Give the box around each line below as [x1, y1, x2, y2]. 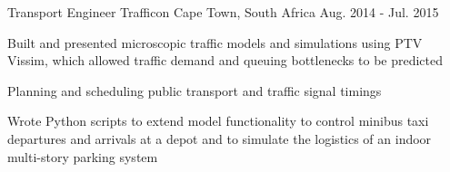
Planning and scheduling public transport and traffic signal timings [7, 81, 382, 100]
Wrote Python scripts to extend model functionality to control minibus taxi [7, 111, 429, 130]
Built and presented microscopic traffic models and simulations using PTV [7, 33, 423, 52]
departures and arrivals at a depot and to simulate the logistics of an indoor [7, 129, 432, 148]
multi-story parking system [7, 147, 158, 166]
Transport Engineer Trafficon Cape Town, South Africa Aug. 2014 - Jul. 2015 [7, 3, 439, 21]
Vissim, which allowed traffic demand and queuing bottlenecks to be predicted [7, 51, 444, 70]
